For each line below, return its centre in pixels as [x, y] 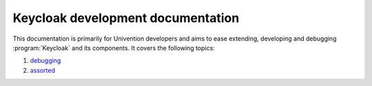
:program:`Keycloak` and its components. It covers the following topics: [114, 47]
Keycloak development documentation [126, 18]
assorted [42, 70]
